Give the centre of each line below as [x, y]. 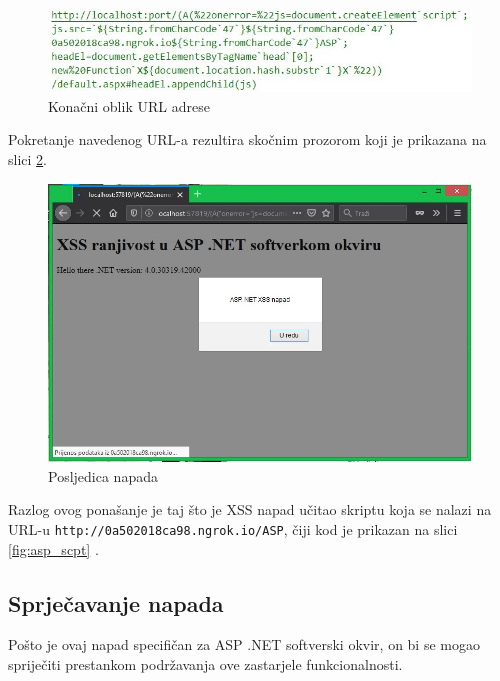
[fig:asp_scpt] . [53, 548]
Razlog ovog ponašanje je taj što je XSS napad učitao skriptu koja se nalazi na [250, 509]
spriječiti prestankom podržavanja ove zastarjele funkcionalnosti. [205, 663]
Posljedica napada [103, 475]
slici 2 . [27, 159]
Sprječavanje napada [116, 602]
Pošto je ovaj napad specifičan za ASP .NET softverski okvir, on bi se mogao [244, 644]
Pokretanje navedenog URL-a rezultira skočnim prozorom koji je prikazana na [247, 139]
